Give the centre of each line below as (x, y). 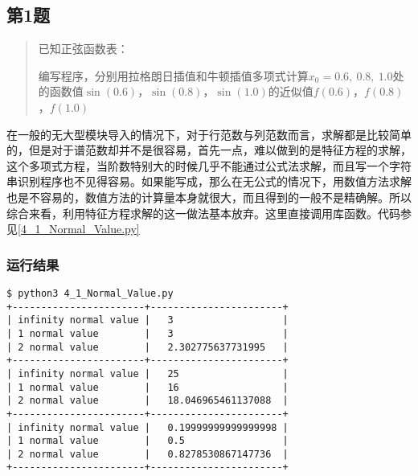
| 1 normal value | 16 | (148, 387)
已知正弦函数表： (83, 49)
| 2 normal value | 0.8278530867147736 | (148, 454)
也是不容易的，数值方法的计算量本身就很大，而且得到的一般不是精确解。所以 (209, 197)
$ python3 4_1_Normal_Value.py (90, 293)
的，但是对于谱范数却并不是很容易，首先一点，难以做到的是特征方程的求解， (209, 150)
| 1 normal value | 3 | (148, 333)
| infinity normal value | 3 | (148, 320)
